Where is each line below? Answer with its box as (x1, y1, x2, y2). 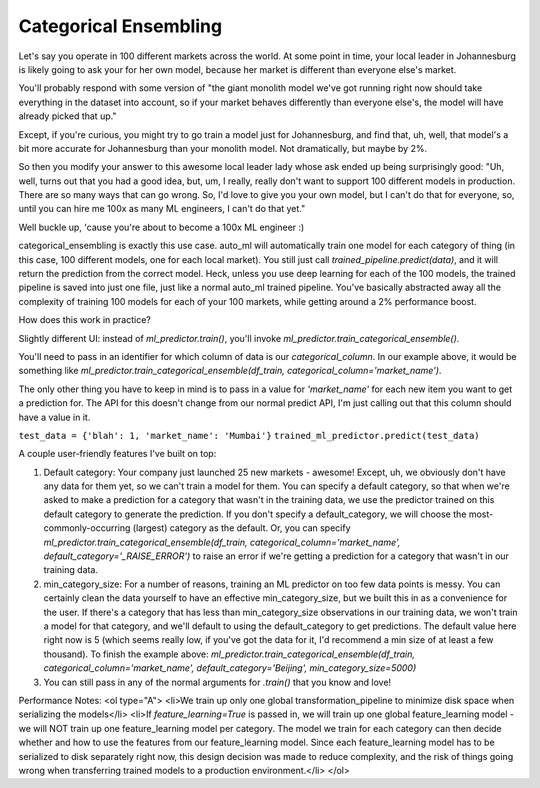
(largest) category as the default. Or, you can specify (132, 522, 351, 534)
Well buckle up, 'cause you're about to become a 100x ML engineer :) (18, 221, 305, 233)
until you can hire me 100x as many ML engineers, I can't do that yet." (18, 203, 306, 215)
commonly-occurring (43, 522, 131, 534)
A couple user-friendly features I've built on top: (18, 448, 217, 460)
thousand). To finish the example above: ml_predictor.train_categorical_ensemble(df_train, (43, 648, 415, 660)
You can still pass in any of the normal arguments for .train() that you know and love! (43, 676, 392, 688)
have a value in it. (18, 411, 91, 423)
